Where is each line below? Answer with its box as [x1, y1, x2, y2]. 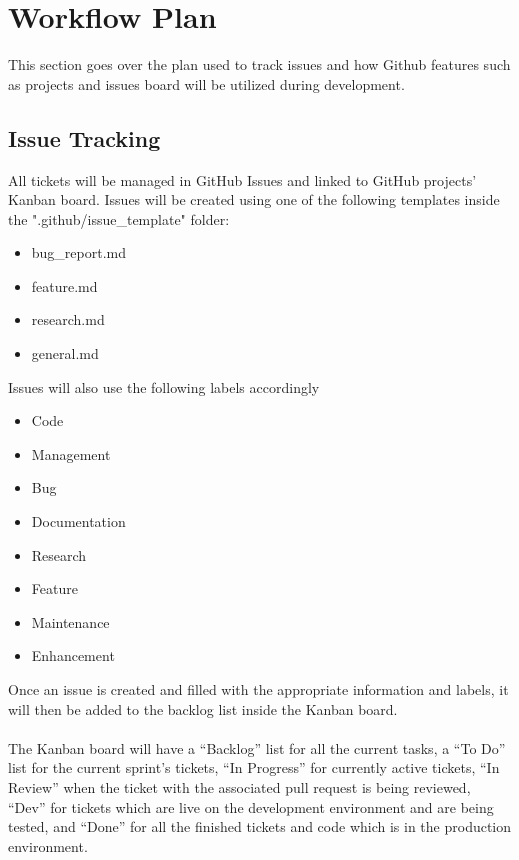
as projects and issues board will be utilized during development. [8, 73, 405, 94]
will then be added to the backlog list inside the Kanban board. [8, 698, 398, 719]
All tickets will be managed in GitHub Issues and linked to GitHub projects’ [8, 169, 477, 190]
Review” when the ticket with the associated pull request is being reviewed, [8, 776, 471, 797]
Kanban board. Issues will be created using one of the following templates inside [8, 189, 500, 210]
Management [31, 443, 111, 464]
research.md [31, 309, 105, 330]
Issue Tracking [8, 122, 161, 153]
